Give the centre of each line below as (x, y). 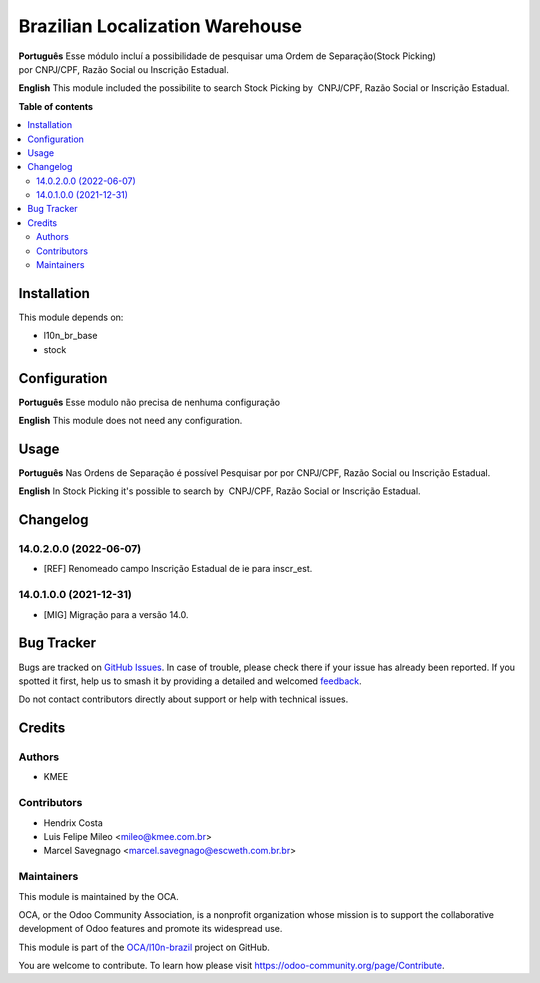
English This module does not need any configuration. (130, 420)
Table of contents (56, 106)
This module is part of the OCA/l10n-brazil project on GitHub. (144, 947)
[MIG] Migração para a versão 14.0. (116, 614)
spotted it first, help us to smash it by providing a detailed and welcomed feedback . (190, 681)
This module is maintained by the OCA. (98, 896)
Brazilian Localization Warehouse (160, 26)
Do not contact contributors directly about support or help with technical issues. (183, 699)
